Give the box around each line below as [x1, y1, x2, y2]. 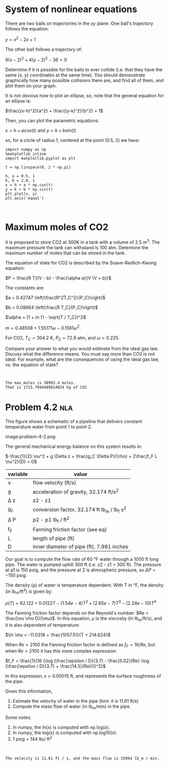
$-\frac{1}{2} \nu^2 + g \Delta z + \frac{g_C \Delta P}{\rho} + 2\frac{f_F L [5, 453, 158, 459]
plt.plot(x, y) [5, 191, 37, 197]
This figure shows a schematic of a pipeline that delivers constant [5, 418, 143, 425]
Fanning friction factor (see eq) [32, 526, 107, 533]
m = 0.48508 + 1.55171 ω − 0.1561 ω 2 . [5, 324, 81, 331]
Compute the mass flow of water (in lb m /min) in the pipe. [12, 703, 131, 711]
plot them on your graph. [5, 83, 57, 89]
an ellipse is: [5, 98, 31, 104]
